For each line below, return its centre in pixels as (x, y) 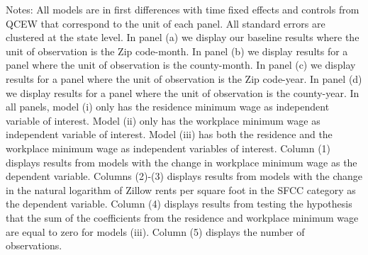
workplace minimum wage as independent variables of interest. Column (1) (168, 148)
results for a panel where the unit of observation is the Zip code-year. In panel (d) (184, 78)
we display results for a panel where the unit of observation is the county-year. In (183, 92)
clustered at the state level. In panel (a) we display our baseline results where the (183, 37)
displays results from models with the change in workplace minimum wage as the (182, 162)
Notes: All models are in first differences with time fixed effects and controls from (183, 9)
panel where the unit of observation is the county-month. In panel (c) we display (181, 65)
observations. (34, 245)
